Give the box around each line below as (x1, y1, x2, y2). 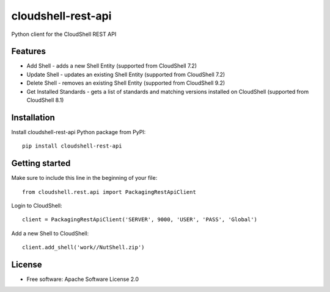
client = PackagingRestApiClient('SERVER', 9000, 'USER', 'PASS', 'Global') (22, 216, 258, 223)
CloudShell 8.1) (26, 96, 64, 104)
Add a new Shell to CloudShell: (11, 229, 89, 237)
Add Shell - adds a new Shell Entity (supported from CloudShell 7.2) (26, 62, 197, 69)
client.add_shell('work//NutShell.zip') (22, 244, 145, 251)
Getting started (11, 158, 71, 169)
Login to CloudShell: (11, 202, 62, 209)
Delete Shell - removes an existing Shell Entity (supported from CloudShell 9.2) (26, 79, 226, 87)
